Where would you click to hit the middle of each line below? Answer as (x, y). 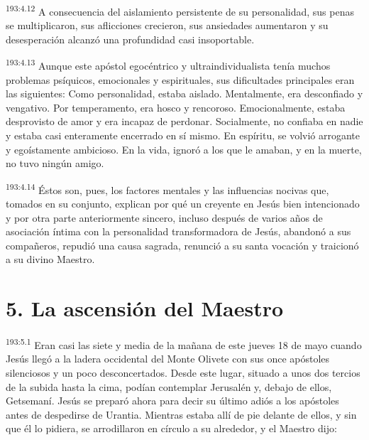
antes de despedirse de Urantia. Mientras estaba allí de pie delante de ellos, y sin (181, 414)
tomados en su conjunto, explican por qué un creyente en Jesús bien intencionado (183, 204)
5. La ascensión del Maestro (145, 308)
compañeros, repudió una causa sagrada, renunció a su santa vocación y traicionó (182, 245)
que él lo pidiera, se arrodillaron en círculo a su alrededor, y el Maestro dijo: (171, 428)
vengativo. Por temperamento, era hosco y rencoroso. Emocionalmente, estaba (176, 107)
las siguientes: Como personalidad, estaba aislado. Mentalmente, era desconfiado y (184, 93)
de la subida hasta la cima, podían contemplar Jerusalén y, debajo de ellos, (169, 386)
